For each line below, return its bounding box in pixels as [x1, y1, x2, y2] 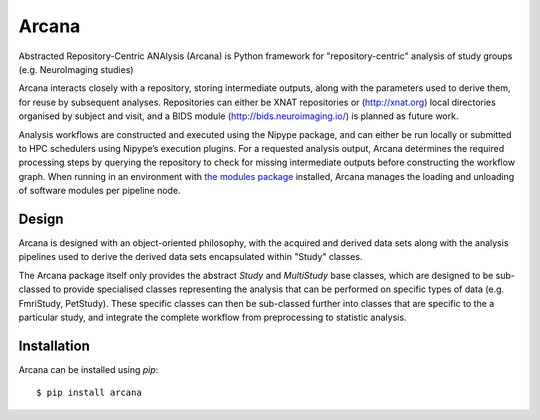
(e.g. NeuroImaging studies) [18, 63, 134, 75]
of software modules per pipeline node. [18, 185, 181, 197]
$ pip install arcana [36, 387, 142, 399]
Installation [18, 337, 90, 354]
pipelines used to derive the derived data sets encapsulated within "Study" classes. [18, 251, 363, 263]
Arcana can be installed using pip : [18, 363, 159, 375]
